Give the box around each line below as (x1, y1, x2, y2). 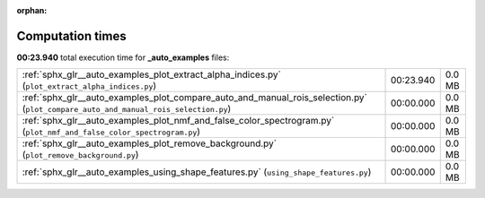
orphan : (16, 5, 48, 15)
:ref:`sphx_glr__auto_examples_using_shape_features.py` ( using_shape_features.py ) (22, 166, 372, 178)
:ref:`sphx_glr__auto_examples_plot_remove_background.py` (22, 137, 278, 150)
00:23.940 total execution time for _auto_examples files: (16, 52, 230, 63)
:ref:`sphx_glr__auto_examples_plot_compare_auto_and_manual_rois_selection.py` (22, 91, 368, 104)
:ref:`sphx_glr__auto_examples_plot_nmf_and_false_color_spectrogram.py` (22, 115, 335, 127)
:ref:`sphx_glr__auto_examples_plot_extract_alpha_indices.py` (22, 68, 282, 81)
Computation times (16, 28, 127, 44)
